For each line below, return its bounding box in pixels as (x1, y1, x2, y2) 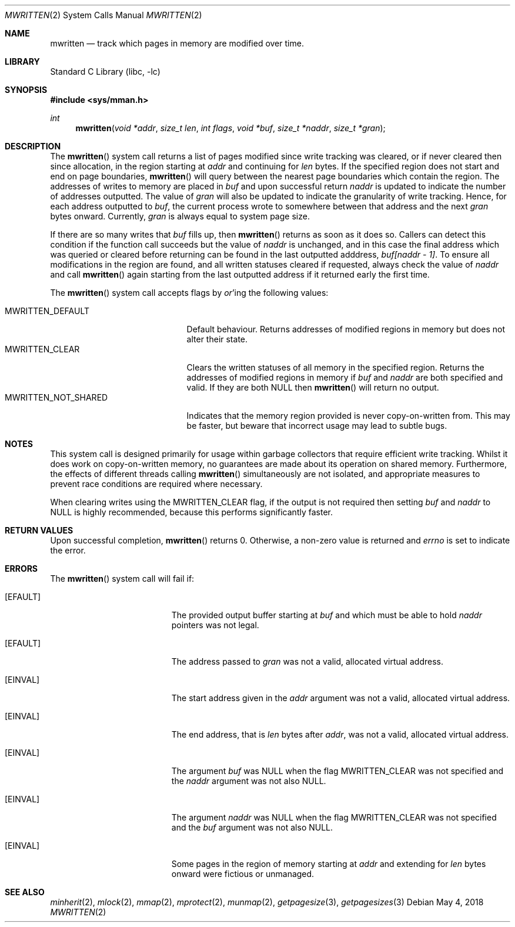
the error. (50, 545, 86, 555)
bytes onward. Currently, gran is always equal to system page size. (50, 211, 310, 221)
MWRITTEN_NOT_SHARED (5, 392, 108, 402)
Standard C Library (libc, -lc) (50, 66, 160, 76)
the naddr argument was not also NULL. (171, 776, 326, 786)
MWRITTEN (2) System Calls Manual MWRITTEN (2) (5, 10, 202, 20)
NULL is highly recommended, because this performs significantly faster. (50, 507, 333, 517)
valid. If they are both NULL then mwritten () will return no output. (186, 382, 439, 392)
